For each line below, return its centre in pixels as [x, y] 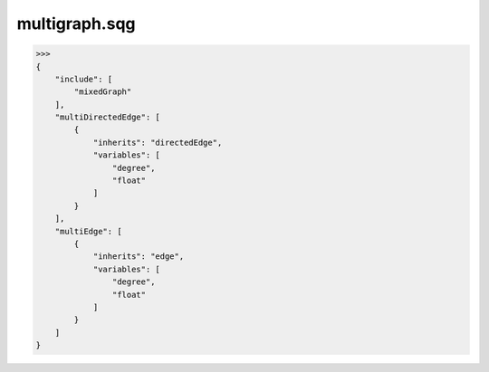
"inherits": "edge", [139, 257]
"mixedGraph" [103, 92]
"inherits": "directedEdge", [158, 142]
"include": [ [84, 79]
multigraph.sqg [76, 24]
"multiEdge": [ [88, 231]
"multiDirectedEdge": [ [107, 117]
